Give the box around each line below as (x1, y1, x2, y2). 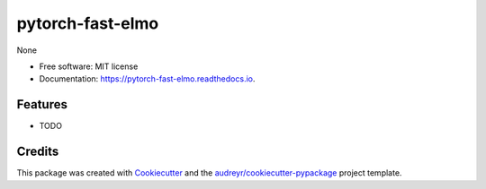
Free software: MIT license (39, 61, 139, 72)
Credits (16, 144, 59, 159)
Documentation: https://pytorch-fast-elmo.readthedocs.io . (39, 73, 256, 84)
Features (16, 97, 67, 112)
